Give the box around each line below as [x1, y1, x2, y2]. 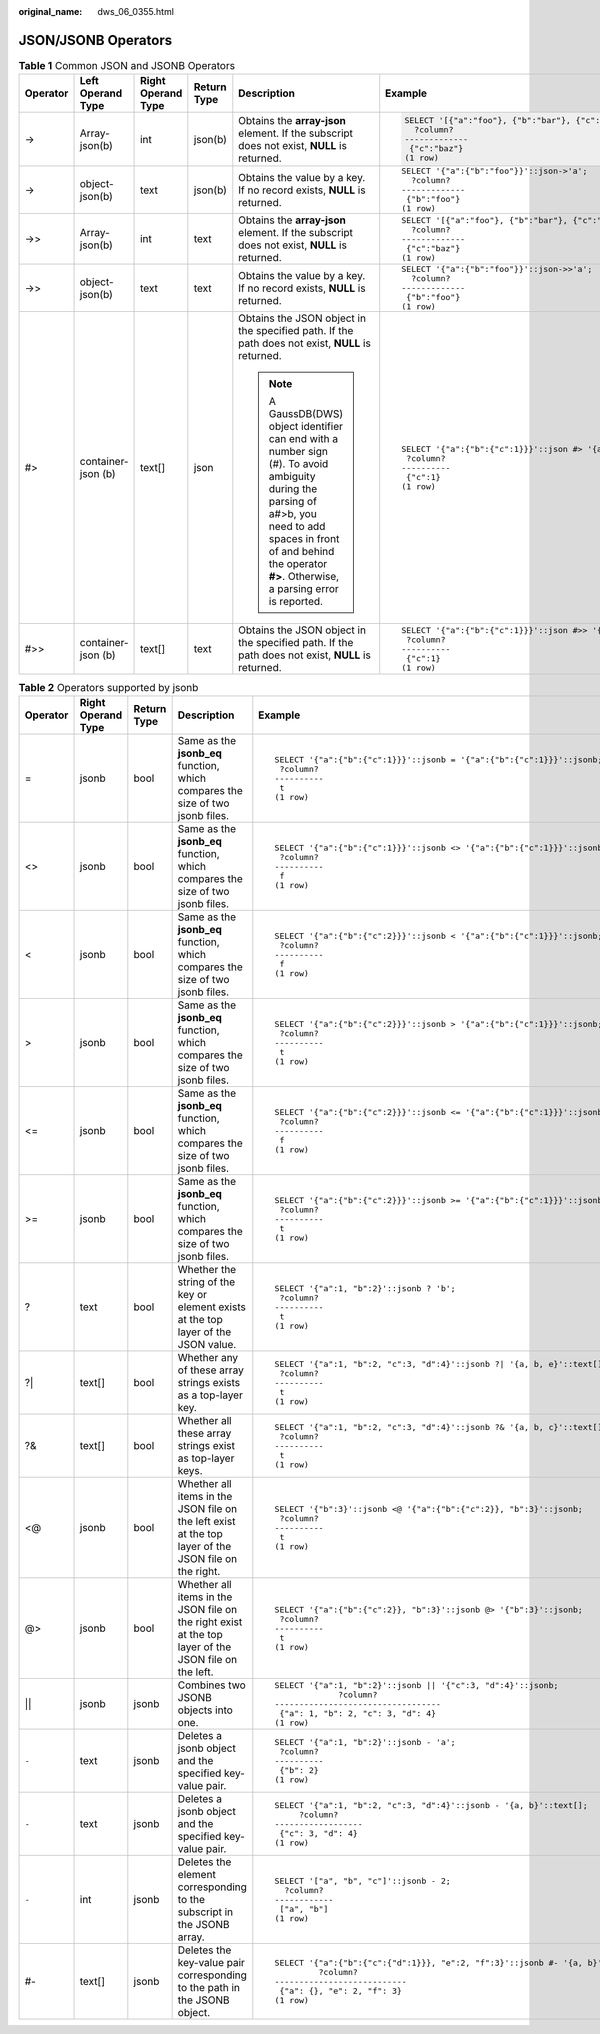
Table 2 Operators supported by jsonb [18, 681, 199, 695]
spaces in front [268, 532, 340, 546]
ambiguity [268, 470, 316, 484]
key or [177, 1288, 208, 1302]
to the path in [177, 1981, 240, 1995]
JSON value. [177, 1338, 237, 1352]
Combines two [177, 1678, 247, 1692]
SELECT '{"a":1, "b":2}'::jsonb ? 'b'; [274, 1283, 456, 1294]
